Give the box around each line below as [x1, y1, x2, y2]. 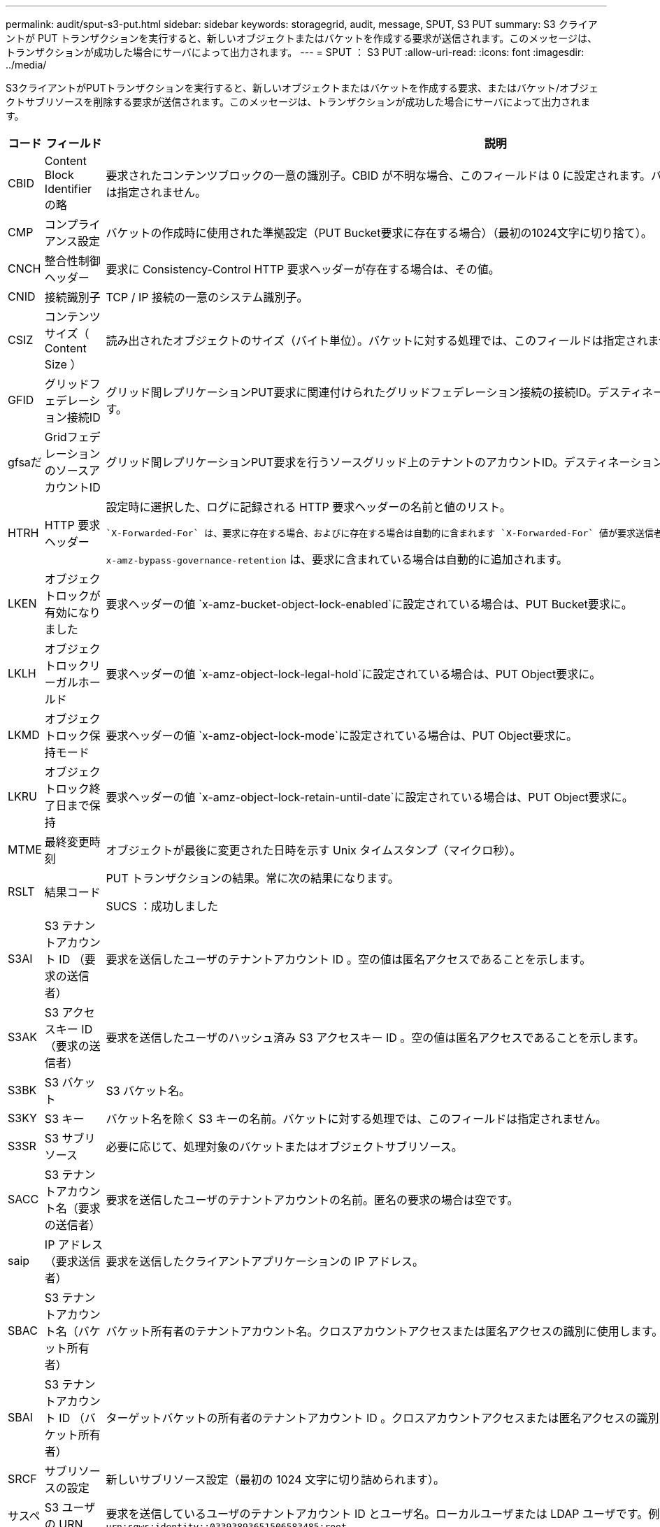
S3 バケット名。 [106, 1084, 191, 1098]
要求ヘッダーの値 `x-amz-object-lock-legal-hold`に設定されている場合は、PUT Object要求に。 [106, 667, 601, 681]
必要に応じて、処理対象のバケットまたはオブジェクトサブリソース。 [106, 1140, 463, 1154]
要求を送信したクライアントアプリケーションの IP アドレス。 [106, 1254, 424, 1268]
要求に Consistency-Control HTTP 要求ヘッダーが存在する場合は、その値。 [106, 262, 500, 276]
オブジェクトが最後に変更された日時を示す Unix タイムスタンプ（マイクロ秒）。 [106, 843, 522, 857]
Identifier [44, 182, 92, 196]
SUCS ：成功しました [106, 899, 219, 913]
